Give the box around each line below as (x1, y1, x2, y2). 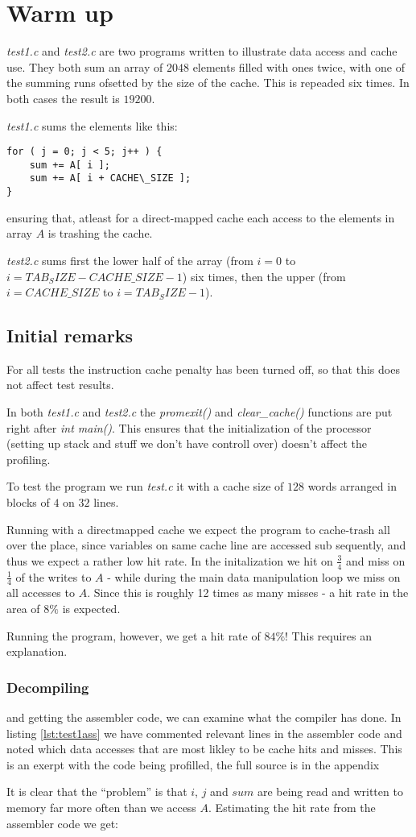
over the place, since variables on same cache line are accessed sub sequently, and (6, 537, 406, 553)
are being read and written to (257, 783, 403, 800)
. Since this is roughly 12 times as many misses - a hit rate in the (87, 584, 409, 601)
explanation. (6, 643, 68, 660)
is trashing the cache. (47, 225, 153, 242)
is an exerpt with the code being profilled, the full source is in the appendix (6, 756, 380, 773)
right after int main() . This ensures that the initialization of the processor (6, 419, 372, 436)
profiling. (6, 450, 51, 467)
